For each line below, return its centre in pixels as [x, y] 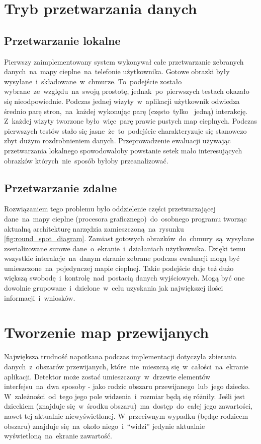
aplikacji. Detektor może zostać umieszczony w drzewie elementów [107, 376]
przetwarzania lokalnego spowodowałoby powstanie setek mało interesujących [123, 150]
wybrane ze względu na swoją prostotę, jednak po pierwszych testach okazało [127, 91]
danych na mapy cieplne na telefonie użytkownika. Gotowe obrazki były [117, 71]
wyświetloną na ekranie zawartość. [58, 436]
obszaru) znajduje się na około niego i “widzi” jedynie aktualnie [105, 426]
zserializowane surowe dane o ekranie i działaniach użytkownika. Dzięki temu [125, 248]
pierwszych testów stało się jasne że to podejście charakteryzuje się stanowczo [125, 130]
